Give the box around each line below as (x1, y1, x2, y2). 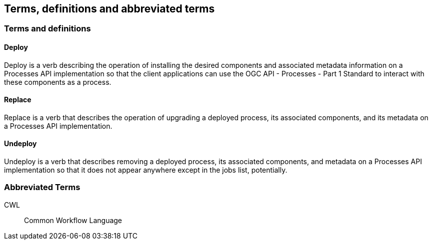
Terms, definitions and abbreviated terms (4, 2, 215, 15)
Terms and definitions (4, 23, 91, 34)
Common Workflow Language (24, 216, 122, 225)
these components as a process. (4, 77, 111, 86)
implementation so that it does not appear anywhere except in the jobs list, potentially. (4, 166, 287, 175)
